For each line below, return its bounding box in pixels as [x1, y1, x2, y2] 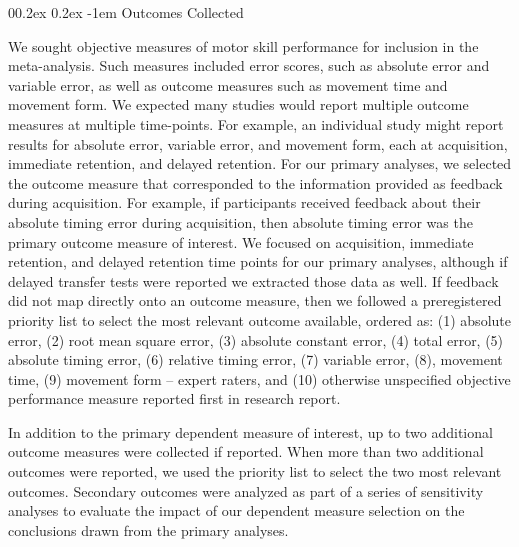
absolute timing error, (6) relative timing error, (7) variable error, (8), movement [8, 349, 503, 370]
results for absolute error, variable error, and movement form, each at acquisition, [8, 133, 508, 154]
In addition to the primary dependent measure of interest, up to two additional [8, 421, 493, 442]
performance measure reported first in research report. [8, 388, 341, 409]
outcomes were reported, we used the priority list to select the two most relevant [8, 461, 502, 482]
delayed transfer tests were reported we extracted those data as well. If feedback [8, 270, 499, 291]
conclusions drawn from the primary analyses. [8, 519, 289, 540]
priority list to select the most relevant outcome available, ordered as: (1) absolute [8, 309, 511, 330]
